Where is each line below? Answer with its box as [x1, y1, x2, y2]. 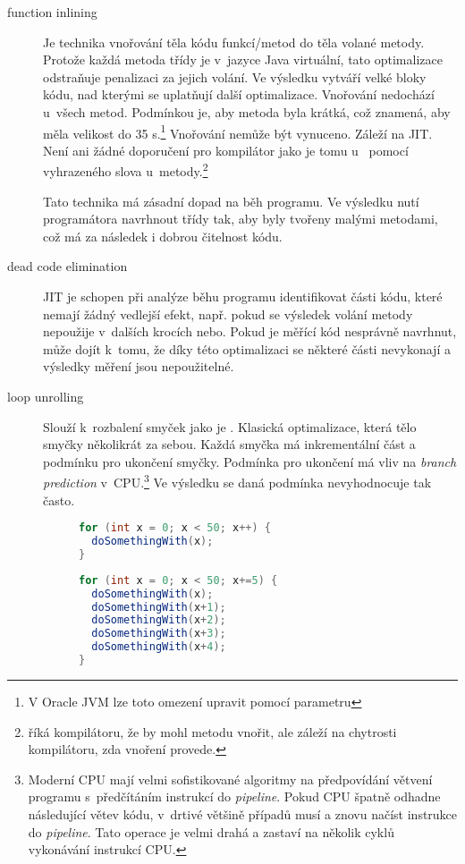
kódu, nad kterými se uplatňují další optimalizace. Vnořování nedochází [43, 85, 435, 104]
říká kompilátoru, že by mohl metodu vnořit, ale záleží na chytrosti [28, 722, 397, 741]
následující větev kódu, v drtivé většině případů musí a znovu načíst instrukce [28, 804, 458, 823]
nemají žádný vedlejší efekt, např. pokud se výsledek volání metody [43, 304, 413, 323]
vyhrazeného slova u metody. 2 [43, 159, 208, 181]
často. [43, 490, 75, 509]
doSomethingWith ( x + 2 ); [91, 614, 226, 627]
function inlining [7, 3, 97, 21]
